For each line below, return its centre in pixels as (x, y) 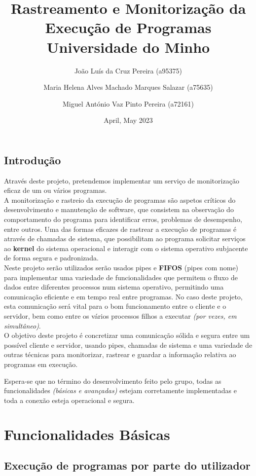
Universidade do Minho (128, 47)
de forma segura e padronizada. (51, 258)
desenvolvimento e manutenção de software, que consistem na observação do (119, 209)
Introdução (33, 160)
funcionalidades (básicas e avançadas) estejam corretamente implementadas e (120, 390)
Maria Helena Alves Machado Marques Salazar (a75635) (128, 87)
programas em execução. (41, 364)
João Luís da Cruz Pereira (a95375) (128, 70)
